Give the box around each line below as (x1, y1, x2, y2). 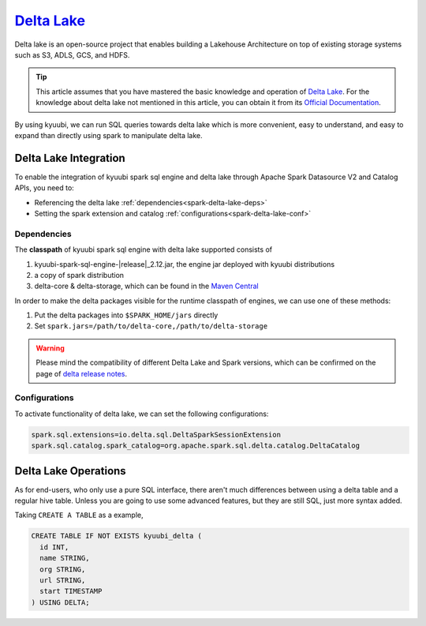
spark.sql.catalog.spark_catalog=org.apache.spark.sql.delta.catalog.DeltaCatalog (31, 441, 361, 450)
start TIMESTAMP (39, 587, 103, 596)
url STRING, (39, 575, 86, 584)
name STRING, (39, 553, 90, 563)
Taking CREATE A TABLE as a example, (14, 510, 144, 520)
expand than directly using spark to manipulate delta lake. (14, 130, 203, 140)
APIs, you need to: (14, 183, 74, 193)
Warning (35, 343, 65, 353)
